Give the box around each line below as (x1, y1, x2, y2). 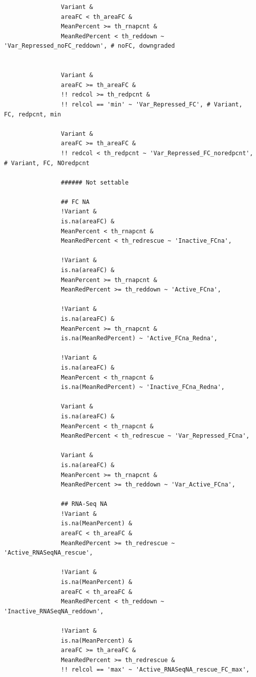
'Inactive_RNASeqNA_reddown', (4, 607, 104, 615)
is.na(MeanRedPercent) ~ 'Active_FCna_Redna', (61, 335, 218, 342)
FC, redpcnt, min (4, 110, 61, 118)
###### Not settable (61, 179, 129, 186)
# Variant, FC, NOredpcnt (4, 159, 89, 167)
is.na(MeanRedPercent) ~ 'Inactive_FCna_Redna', (61, 384, 225, 391)
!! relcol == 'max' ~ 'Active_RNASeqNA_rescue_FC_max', (61, 666, 250, 674)
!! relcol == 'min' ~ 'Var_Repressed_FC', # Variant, (61, 100, 243, 108)
